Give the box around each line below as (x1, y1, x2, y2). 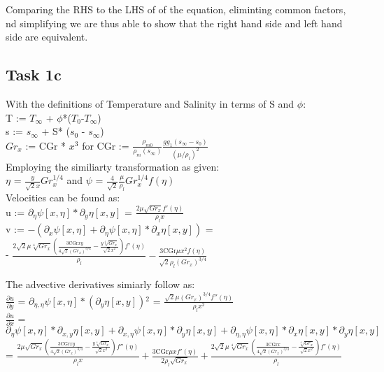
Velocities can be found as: (6, 190, 120, 205)
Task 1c (6, 64, 62, 85)
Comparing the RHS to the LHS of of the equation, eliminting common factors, (6, 2, 346, 16)
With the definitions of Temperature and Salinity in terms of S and (6, 96, 294, 110)
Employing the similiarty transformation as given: (6, 159, 220, 173)
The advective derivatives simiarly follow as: (6, 277, 195, 292)
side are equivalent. (6, 29, 88, 44)
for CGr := (82, 138, 129, 152)
